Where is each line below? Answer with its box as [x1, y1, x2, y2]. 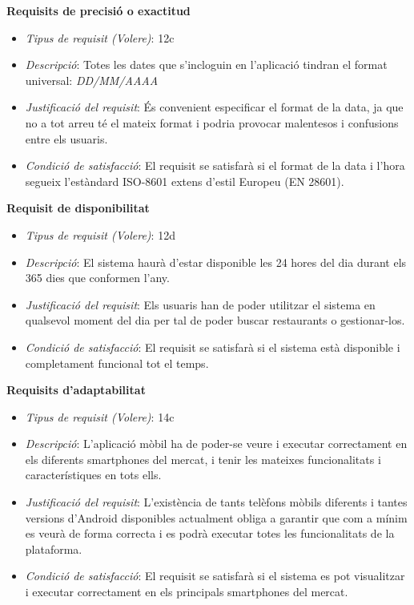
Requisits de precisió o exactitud [6, 2, 191, 18]
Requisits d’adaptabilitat [6, 381, 146, 398]
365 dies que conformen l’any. [25, 269, 170, 286]
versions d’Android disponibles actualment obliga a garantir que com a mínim [25, 509, 408, 526]
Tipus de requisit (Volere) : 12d [25, 226, 175, 243]
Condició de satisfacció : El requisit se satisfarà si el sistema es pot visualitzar [25, 567, 405, 584]
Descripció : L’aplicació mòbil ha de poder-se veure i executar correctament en [25, 435, 408, 452]
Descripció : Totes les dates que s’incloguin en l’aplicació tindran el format [25, 56, 388, 73]
